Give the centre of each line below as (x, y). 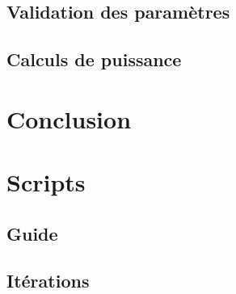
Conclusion (69, 118)
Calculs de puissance (94, 59)
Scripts (46, 182)
